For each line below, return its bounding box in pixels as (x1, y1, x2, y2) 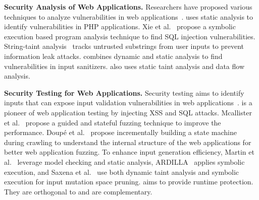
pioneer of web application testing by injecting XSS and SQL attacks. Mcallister (4, 107, 252, 117)
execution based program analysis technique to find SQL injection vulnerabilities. (4, 31, 255, 41)
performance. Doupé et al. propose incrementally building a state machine (4, 127, 237, 138)
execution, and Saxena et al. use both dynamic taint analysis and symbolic (4, 166, 239, 177)
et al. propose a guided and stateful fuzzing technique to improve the (4, 117, 221, 127)
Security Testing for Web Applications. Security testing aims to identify (4, 87, 244, 98)
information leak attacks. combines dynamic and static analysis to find (4, 50, 223, 61)
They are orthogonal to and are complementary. (4, 186, 152, 196)
